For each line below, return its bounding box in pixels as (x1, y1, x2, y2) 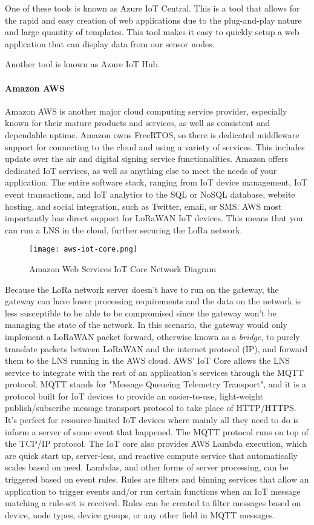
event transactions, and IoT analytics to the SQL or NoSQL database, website (5, 187, 295, 200)
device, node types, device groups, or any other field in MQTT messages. (5, 508, 275, 521)
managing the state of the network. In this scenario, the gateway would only (5, 318, 287, 331)
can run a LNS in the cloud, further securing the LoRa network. (5, 223, 243, 236)
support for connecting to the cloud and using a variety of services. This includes (5, 140, 305, 153)
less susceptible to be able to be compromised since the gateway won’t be (5, 306, 276, 319)
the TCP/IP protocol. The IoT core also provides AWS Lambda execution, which (5, 437, 307, 450)
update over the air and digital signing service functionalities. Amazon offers (5, 152, 288, 165)
